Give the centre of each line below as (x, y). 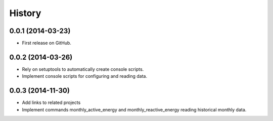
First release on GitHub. (47, 43)
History (25, 13)
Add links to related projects (51, 102)
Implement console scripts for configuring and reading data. (85, 76)
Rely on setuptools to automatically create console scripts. (83, 69)
